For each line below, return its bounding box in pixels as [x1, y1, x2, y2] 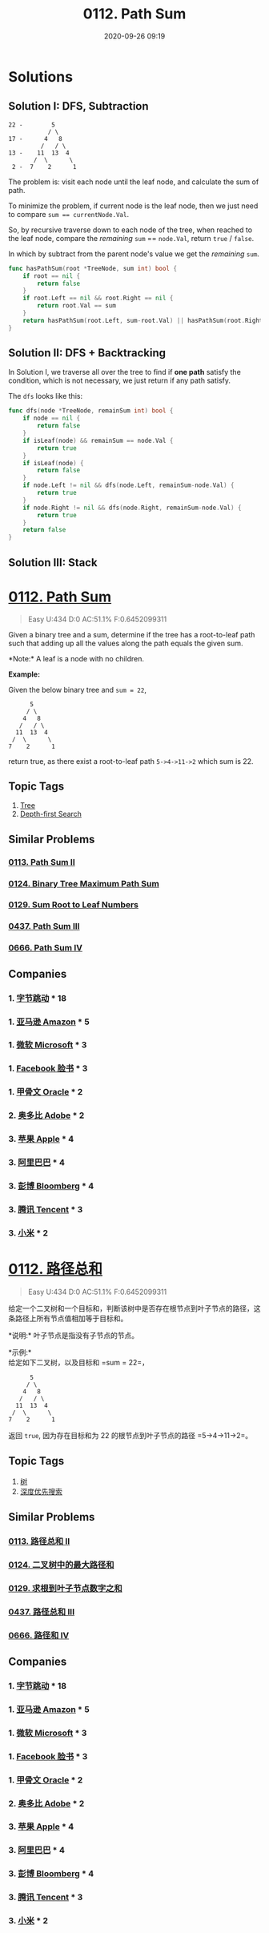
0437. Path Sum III [8, 921, 80, 932]
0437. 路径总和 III [8, 1606, 75, 1618]
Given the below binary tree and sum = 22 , [8, 685, 147, 694]
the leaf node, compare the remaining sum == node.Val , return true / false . [8, 233, 255, 243]
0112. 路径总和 [8, 1260, 102, 1278]
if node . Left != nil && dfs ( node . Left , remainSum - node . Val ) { [22, 481, 235, 489]
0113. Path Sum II [8, 856, 76, 867]
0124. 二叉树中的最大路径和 [8, 1559, 114, 1570]
